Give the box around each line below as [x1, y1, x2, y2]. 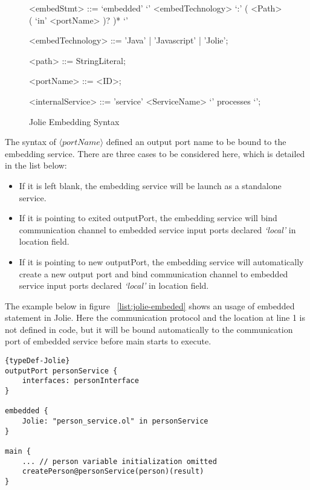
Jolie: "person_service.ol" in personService [22, 417, 208, 425]
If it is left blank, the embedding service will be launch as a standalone [19, 179, 282, 192]
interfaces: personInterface [22, 376, 139, 385]
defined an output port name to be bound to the [106, 135, 286, 148]
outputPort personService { [5, 366, 118, 375]
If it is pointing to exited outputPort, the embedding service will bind [19, 211, 277, 224]
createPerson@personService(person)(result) [22, 467, 204, 476]
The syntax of [5, 135, 56, 148]
